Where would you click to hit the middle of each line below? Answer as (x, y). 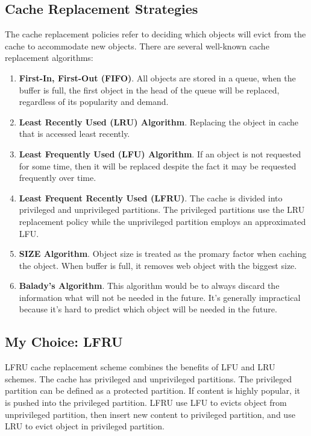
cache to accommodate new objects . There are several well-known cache (137, 46)
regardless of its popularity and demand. (94, 102)
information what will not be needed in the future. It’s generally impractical (160, 297)
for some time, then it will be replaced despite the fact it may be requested (158, 166)
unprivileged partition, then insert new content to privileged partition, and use (150, 414)
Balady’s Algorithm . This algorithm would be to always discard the (149, 286)
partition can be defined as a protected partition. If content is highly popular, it (152, 390)
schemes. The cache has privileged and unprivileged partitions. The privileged (149, 378)
